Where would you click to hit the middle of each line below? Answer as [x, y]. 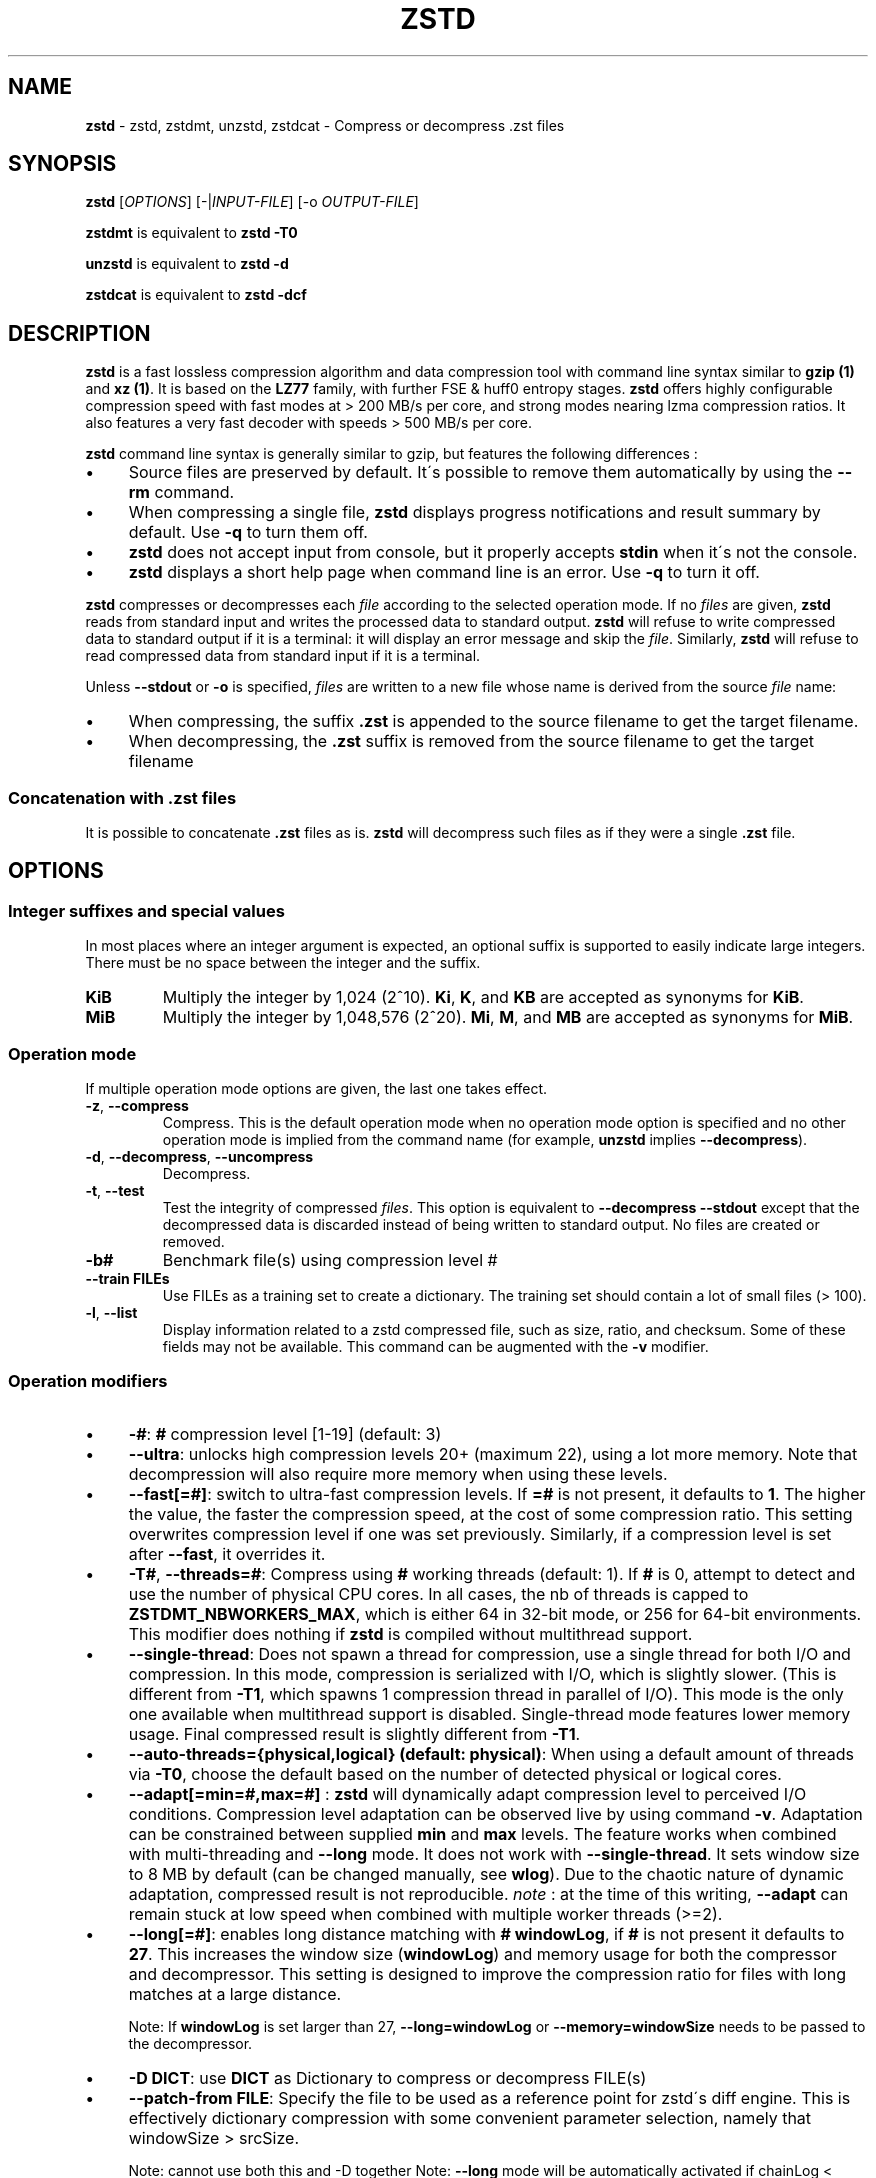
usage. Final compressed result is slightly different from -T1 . [354, 1733]
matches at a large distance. [235, 1993]
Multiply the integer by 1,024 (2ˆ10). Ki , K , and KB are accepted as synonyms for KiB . [483, 997]
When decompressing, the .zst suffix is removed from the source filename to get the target [471, 741]
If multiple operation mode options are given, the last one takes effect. [316, 1088]
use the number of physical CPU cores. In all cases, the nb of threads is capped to [438, 1593]
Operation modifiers [88, 1381]
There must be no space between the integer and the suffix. [283, 963]
